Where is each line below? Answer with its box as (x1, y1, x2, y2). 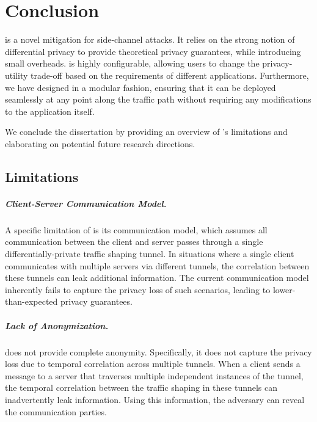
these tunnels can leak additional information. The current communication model (5, 271, 309, 284)
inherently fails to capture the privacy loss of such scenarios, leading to (5, 283, 271, 296)
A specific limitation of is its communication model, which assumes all (5, 223, 268, 236)
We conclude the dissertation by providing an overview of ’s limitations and (5, 125, 288, 138)
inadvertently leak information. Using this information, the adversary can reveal (5, 393, 305, 406)
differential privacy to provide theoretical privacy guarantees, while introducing (5, 45, 301, 57)
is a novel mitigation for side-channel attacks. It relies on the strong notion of (5, 33, 295, 46)
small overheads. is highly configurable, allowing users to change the (5, 57, 260, 70)
